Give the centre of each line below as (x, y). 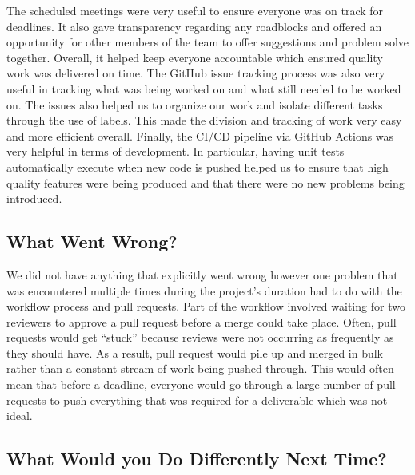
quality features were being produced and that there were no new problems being (206, 182)
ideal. (20, 416)
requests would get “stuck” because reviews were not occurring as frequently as (200, 337)
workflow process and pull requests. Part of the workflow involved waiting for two (206, 306)
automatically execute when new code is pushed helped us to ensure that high (198, 166)
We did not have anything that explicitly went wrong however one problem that (202, 274)
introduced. (34, 198)
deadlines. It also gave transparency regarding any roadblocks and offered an (194, 26)
